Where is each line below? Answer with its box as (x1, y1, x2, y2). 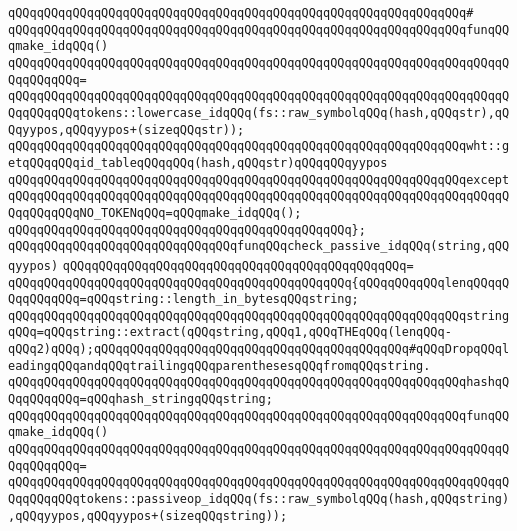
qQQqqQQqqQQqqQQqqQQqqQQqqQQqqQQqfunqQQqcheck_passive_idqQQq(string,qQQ (8, 239, 510, 254)
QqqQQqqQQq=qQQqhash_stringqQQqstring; (8, 392, 273, 407)
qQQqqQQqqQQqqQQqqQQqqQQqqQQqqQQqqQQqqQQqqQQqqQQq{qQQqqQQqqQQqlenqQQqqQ (8, 275, 510, 290)
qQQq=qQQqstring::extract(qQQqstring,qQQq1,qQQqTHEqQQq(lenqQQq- (8, 325, 452, 340)
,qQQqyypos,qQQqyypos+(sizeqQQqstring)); (8, 508, 288, 523)
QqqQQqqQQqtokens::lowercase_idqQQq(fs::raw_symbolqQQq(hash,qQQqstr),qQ (8, 105, 510, 120)
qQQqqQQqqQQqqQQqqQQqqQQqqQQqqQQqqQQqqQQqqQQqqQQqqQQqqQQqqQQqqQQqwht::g (8, 139, 510, 154)
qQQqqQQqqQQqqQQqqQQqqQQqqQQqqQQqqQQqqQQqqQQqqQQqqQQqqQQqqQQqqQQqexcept (8, 172, 510, 187)
